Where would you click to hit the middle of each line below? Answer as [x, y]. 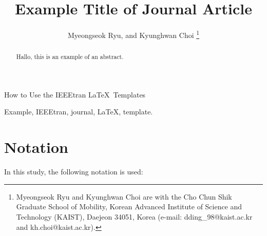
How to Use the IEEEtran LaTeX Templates [75, 94]
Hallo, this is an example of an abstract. [70, 57]
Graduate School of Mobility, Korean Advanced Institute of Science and [129, 207]
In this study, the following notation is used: [74, 172]
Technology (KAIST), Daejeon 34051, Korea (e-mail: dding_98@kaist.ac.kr [134, 216]
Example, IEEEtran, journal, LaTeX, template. [79, 112]
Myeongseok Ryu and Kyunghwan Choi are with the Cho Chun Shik [124, 196]
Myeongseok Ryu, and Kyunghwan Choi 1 [133, 34]
